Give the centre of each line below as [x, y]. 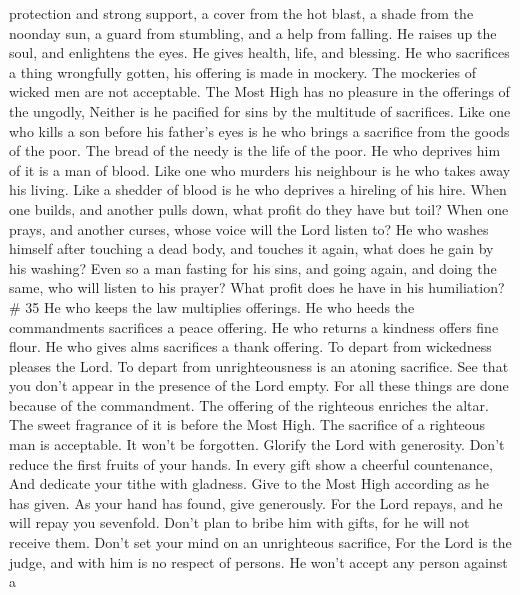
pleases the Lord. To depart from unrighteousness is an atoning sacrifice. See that [259, 365]
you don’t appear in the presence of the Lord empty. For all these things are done [259, 385]
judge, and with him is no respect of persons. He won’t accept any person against [258, 561]
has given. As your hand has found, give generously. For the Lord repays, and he [256, 502]
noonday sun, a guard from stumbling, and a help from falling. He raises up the [253, 32]
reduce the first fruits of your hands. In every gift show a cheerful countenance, [251, 463]
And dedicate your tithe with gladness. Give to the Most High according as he [249, 483]
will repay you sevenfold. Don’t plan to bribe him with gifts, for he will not [239, 522]
